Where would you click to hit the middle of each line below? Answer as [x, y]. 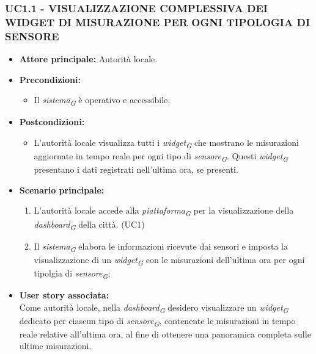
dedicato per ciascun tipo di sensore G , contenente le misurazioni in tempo [157, 321]
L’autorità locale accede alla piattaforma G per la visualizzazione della [164, 211]
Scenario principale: [62, 190]
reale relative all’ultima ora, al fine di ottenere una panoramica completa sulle [165, 334]
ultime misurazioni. [55, 346]
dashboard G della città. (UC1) [89, 225]
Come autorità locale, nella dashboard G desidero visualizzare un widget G [154, 308]
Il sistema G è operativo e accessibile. [102, 101]
